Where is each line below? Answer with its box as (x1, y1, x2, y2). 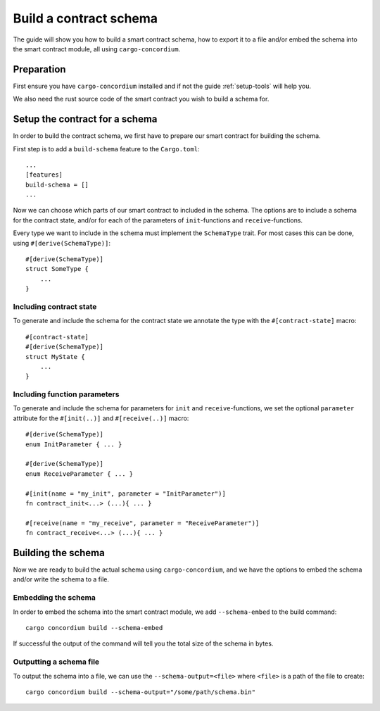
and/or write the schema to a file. (13, 575, 109, 584)
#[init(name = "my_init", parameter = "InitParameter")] (25, 489, 227, 498)
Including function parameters (13, 389, 120, 399)
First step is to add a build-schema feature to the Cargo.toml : (13, 144, 200, 153)
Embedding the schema (13, 593, 96, 603)
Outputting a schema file (13, 657, 100, 667)
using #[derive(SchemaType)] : (13, 239, 110, 247)
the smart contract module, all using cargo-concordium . (13, 44, 181, 53)
